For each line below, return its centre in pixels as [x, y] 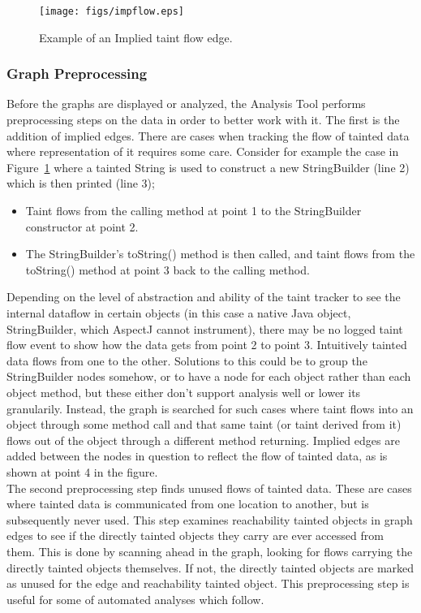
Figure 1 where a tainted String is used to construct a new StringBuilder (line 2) [208, 167]
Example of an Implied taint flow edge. [136, 37]
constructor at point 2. [82, 226]
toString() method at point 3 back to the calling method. [168, 269]
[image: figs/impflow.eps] [112, 11]
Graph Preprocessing [77, 73]
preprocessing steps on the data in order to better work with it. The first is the [203, 120]
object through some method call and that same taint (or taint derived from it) [204, 424]
